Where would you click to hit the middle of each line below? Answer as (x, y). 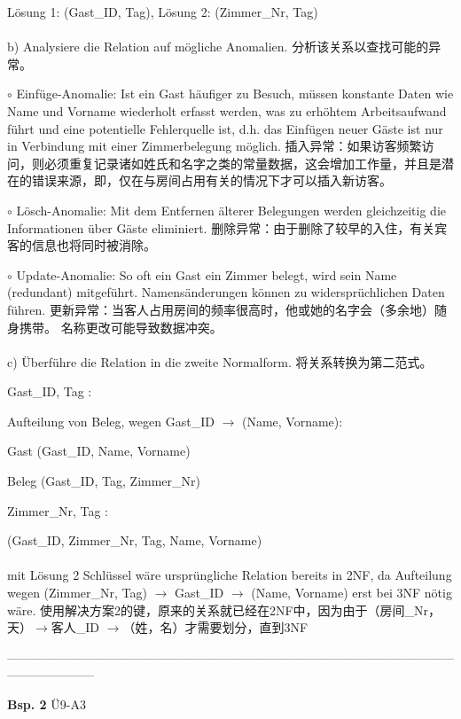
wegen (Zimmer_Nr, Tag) (77, 593)
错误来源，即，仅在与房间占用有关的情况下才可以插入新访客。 (211, 180)
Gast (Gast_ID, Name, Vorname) (99, 451)
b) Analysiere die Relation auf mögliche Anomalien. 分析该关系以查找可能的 (218, 47)
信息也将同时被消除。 (94, 245)
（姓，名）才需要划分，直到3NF (215, 627)
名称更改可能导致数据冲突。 (141, 327)
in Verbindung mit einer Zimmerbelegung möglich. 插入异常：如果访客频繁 (215, 146)
